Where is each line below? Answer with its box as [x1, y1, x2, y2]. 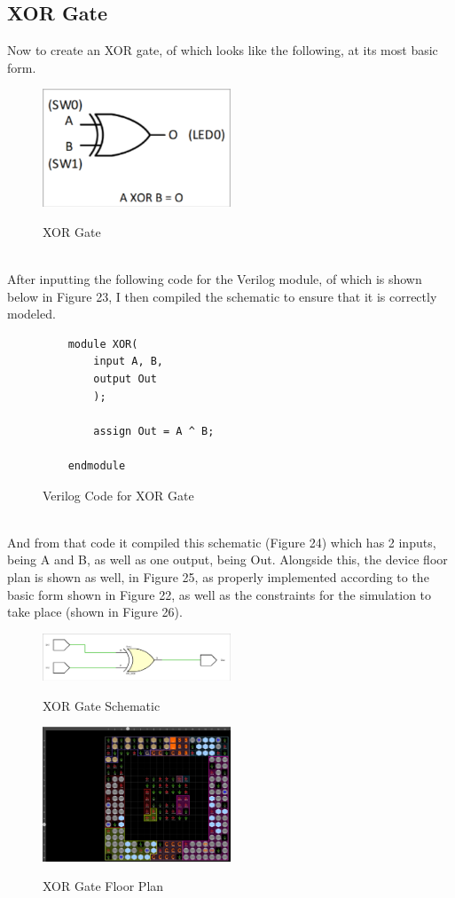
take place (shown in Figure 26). [7, 603, 183, 621]
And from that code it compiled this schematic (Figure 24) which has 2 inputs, [7, 532, 436, 551]
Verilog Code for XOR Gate [43, 485, 194, 504]
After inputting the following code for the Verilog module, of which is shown [7, 270, 422, 288]
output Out [93, 372, 157, 385]
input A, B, [93, 355, 164, 368]
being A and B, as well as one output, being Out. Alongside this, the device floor [7, 550, 448, 569]
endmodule [67, 459, 126, 472]
